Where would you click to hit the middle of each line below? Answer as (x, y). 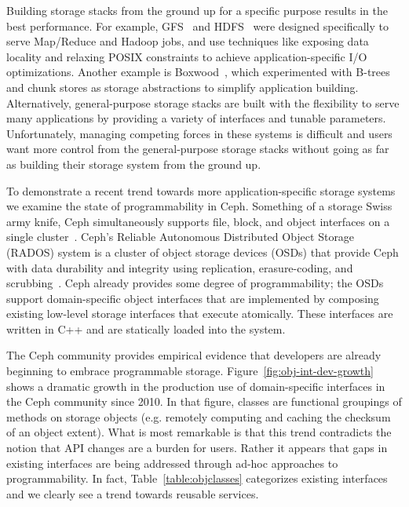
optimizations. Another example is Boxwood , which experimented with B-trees (198, 72)
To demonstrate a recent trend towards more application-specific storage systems (201, 190)
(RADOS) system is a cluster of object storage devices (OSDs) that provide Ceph (203, 252)
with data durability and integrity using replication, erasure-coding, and (180, 267)
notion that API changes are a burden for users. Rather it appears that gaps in (197, 448)
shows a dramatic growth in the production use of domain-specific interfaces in (196, 386)
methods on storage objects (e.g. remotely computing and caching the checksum (199, 416)
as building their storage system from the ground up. (134, 164)
